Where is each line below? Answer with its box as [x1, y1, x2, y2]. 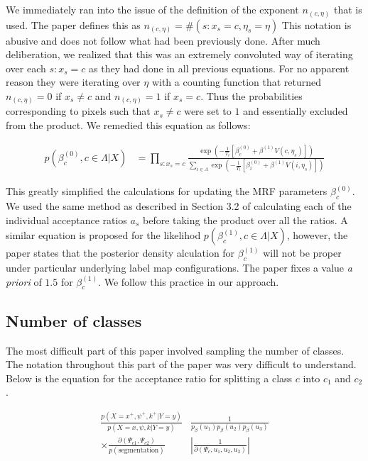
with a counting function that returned [151, 74, 322, 89]
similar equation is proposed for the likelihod [6, 228, 201, 243]
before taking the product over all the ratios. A [142, 212, 348, 227]
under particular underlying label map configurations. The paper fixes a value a [6, 260, 352, 275]
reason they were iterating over [6, 74, 141, 89]
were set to [184, 104, 232, 118]
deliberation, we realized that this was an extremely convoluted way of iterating [6, 47, 353, 62]
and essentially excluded [243, 104, 348, 118]
